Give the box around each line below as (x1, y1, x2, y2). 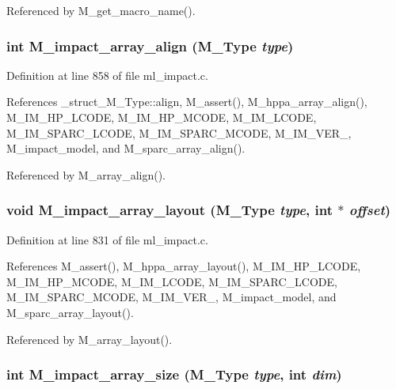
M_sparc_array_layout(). (6, 304, 134, 320)
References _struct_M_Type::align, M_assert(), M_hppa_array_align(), (6, 93, 367, 110)
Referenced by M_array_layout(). (6, 330, 173, 347)
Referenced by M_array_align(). (6, 166, 166, 183)
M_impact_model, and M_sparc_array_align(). (6, 140, 246, 157)
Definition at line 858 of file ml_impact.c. (6, 66, 208, 83)
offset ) (348, 200, 391, 220)
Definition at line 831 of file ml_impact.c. (6, 231, 208, 247)
